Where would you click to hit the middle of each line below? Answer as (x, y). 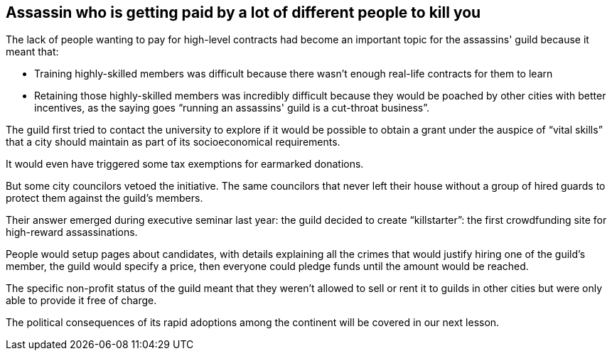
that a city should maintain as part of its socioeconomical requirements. (173, 142)
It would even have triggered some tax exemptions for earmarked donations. (185, 164)
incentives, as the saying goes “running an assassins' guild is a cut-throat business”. (232, 108)
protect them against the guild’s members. (104, 198)
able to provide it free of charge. (81, 301)
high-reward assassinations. (72, 232)
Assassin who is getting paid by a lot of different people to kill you (243, 12)
